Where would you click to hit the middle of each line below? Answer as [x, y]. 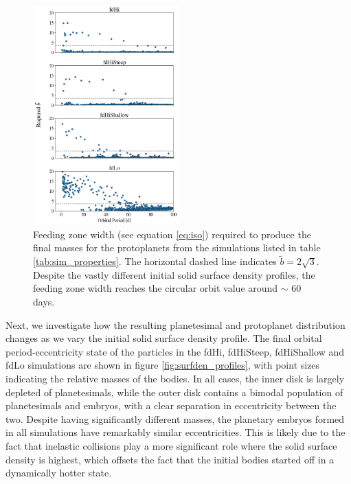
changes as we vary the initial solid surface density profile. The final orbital [164, 338]
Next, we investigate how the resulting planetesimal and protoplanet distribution [175, 324]
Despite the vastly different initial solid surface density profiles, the [174, 274]
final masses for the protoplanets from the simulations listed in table [177, 247]
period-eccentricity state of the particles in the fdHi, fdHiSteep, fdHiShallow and [175, 351]
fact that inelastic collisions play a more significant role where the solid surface [171, 445]
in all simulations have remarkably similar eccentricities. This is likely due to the [175, 432]
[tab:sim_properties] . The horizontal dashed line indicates [155, 261]
